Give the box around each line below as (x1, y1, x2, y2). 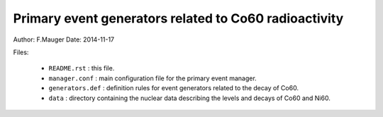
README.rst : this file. (48, 64, 115, 73)
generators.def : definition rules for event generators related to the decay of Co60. (48, 84, 299, 92)
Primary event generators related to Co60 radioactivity (13, 11, 344, 26)
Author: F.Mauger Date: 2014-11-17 (13, 35, 115, 44)
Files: (13, 48, 29, 56)
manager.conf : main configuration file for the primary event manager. (48, 74, 257, 82)
